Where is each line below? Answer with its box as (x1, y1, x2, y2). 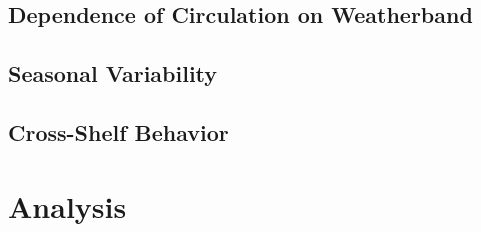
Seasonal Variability (8, 58, 218, 89)
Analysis (8, 185, 127, 226)
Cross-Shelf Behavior (8, 116, 229, 147)
